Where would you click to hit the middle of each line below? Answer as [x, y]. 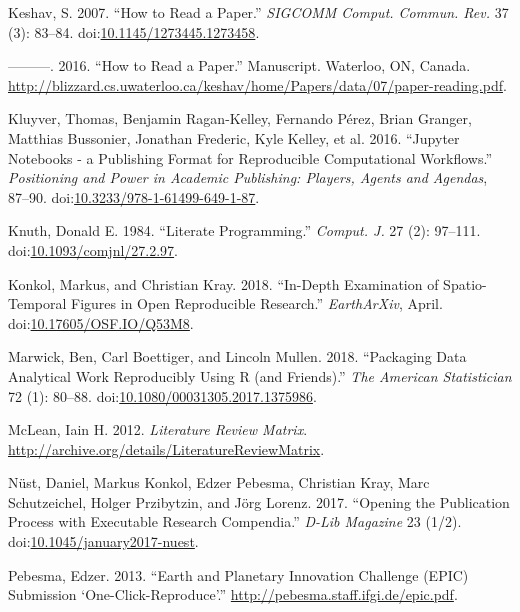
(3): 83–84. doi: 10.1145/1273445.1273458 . [134, 31]
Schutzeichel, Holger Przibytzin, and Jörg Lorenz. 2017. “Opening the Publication [259, 501]
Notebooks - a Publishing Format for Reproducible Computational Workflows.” [250, 157]
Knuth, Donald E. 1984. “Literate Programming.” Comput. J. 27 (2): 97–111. [244, 230]
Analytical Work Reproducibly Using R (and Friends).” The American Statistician [260, 375]
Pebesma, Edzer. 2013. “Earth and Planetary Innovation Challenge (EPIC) [238, 574]
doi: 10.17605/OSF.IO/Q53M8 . [101, 322]
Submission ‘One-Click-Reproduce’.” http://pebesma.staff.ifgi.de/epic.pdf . [233, 594]
